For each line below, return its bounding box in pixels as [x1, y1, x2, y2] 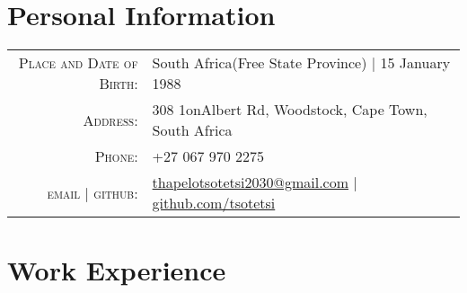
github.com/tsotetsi [152, 192, 276, 214]
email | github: [47, 182, 138, 203]
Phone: [94, 146, 138, 167]
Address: [83, 109, 138, 130]
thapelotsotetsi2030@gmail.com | [152, 172, 357, 193]
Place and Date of [18, 52, 138, 74]
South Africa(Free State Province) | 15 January [152, 52, 451, 74]
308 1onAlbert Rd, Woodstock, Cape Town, [152, 99, 427, 120]
